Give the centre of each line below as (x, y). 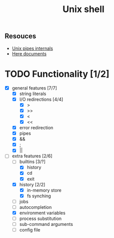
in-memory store (44, 190)
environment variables (42, 213)
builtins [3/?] (32, 162)
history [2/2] (32, 184)
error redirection (36, 127)
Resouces (20, 36)
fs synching (39, 196)
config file (30, 230)
